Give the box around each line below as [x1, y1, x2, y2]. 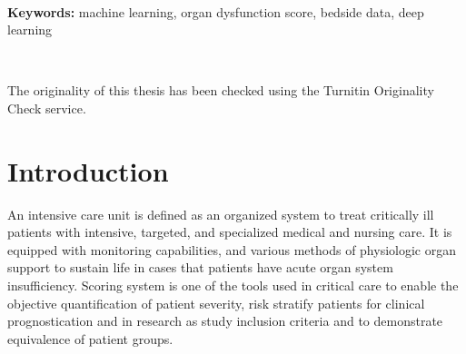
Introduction [7, 152, 169, 189]
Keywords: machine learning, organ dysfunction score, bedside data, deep [7, 2, 424, 21]
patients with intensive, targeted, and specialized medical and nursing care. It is [7, 222, 452, 241]
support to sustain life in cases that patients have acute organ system [7, 258, 393, 277]
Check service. [7, 98, 86, 117]
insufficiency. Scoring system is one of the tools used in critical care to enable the [7, 276, 459, 295]
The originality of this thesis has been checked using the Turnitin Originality [7, 81, 434, 100]
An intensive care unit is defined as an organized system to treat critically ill [7, 204, 434, 223]
